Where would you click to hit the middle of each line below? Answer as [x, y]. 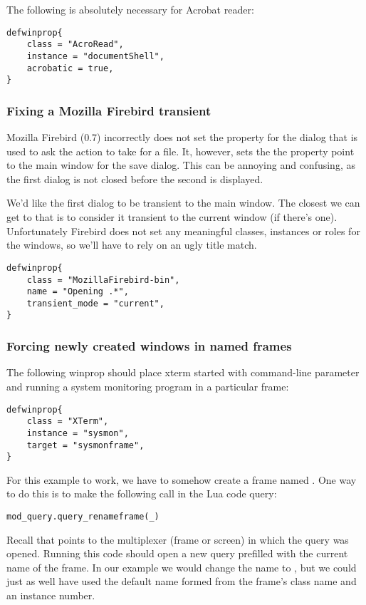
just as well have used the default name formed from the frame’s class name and [182, 581]
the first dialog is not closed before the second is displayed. [135, 179]
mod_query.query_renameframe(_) [83, 517]
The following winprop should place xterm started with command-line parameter [183, 372]
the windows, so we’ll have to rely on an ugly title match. [132, 245]
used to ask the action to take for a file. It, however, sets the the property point [181, 151]
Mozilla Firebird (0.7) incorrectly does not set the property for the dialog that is [182, 137]
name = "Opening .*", [78, 292]
